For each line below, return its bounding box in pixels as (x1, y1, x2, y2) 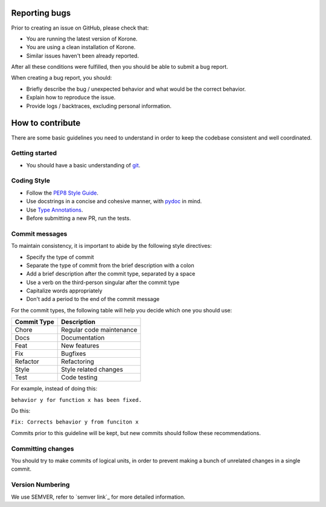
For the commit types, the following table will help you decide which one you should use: (11, 306, 232, 314)
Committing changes (11, 444, 74, 453)
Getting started (11, 149, 57, 157)
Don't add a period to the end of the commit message (26, 295, 160, 303)
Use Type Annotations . (26, 206, 83, 213)
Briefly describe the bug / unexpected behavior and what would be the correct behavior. (26, 85, 246, 92)
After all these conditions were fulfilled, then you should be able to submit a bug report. (11, 63, 229, 71)
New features (60, 341, 100, 350)
